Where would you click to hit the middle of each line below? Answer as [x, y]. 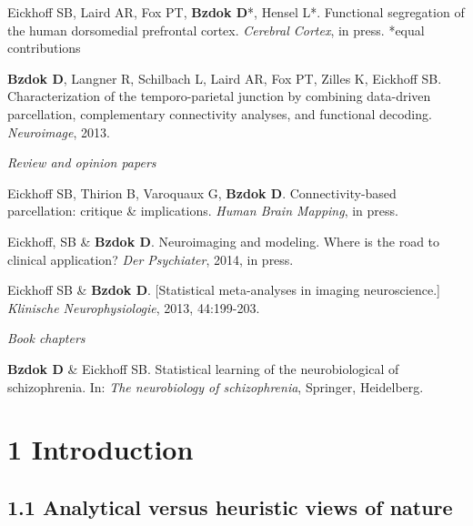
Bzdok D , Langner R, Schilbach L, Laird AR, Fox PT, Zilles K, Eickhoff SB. [225, 78]
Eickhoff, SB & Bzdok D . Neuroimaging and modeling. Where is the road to [224, 241]
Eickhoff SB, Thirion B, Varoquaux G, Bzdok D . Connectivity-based [202, 192]
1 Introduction [101, 449]
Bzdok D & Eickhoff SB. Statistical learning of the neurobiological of [203, 368]
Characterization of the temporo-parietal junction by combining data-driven [219, 96]
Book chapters [46, 338]
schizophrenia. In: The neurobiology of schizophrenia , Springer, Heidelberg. [216, 386]
